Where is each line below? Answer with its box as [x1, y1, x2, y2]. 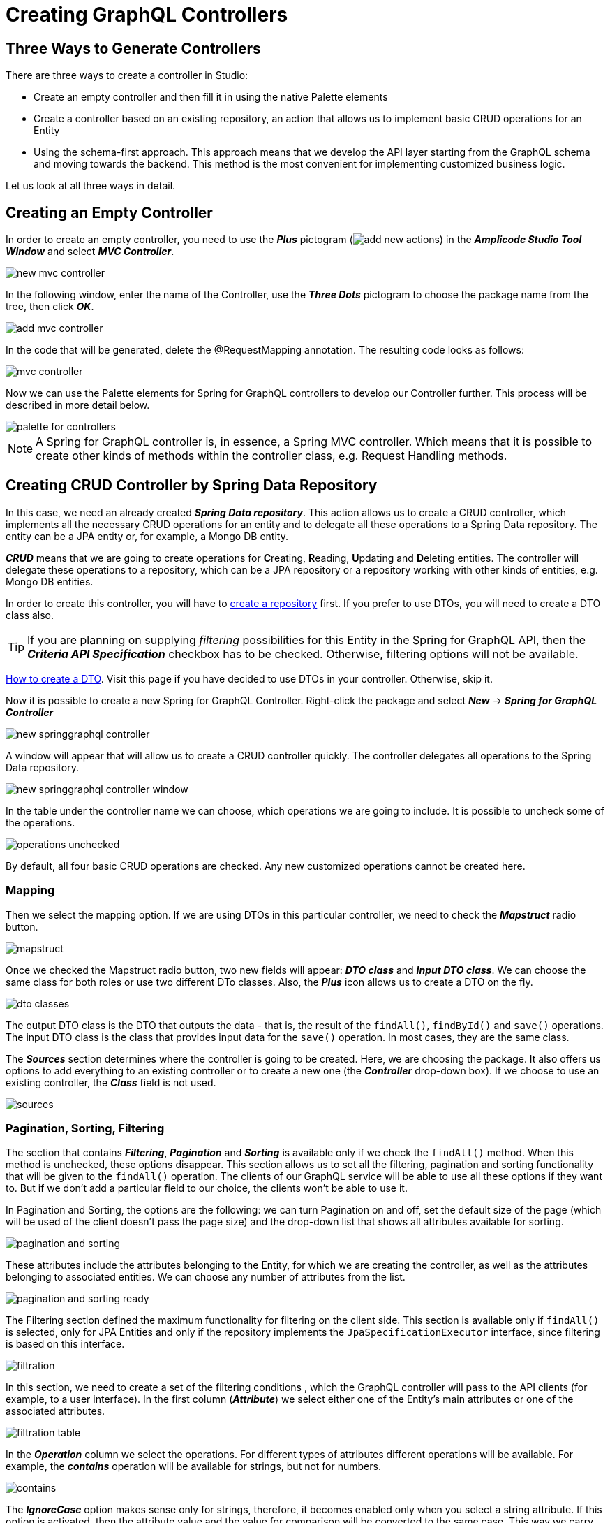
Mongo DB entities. [6, 575, 94, 588]
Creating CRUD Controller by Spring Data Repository [6, 476, 378, 495]
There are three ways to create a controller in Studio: [6, 69, 248, 82]
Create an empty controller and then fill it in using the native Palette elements [34, 91, 388, 103]
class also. [6, 609, 54, 621]
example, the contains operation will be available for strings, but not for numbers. [6, 1460, 381, 1473]
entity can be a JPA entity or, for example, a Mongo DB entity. [6, 530, 288, 542]
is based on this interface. [6, 1338, 125, 1350]
